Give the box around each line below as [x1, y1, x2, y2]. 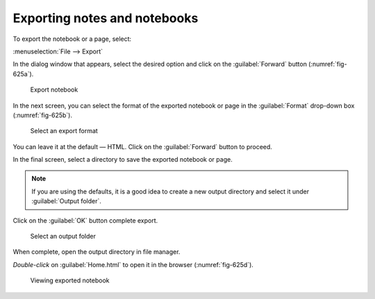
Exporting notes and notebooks [12, 10, 199, 26]
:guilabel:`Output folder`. [31, 197, 102, 205]
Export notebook [30, 85, 78, 94]
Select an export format [30, 127, 99, 135]
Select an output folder [30, 232, 97, 241]
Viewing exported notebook [30, 276, 110, 284]
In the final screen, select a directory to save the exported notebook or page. [12, 155, 233, 164]
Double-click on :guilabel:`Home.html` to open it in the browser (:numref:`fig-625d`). [12, 260, 253, 268]
